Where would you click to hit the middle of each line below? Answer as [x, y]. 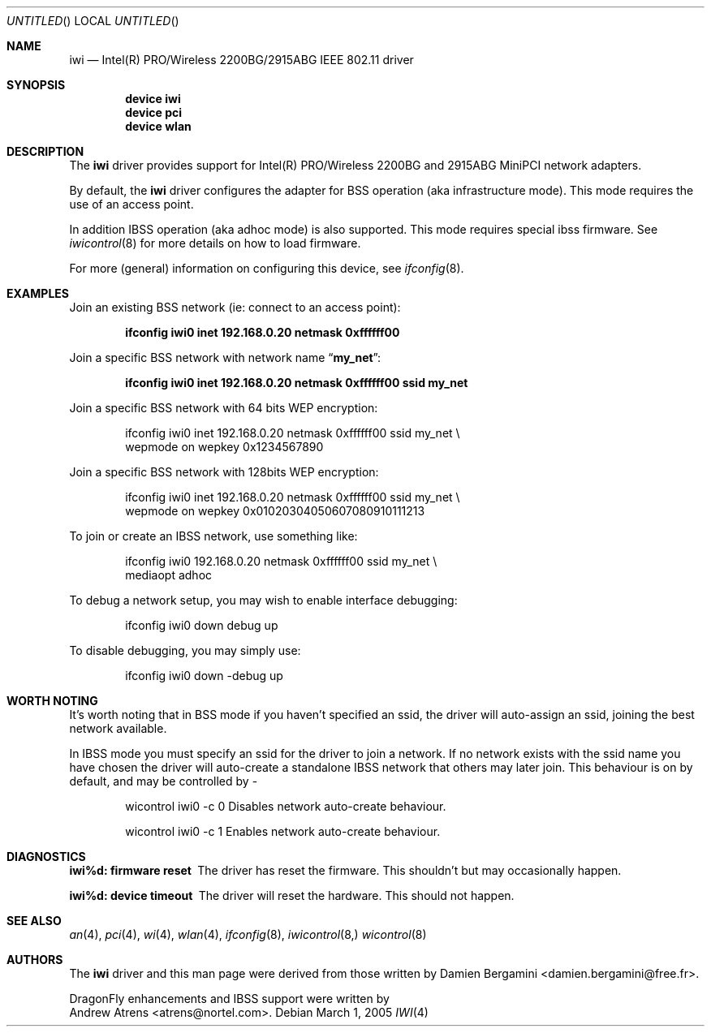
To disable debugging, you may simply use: [185, 650]
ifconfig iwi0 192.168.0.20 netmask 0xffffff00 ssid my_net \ [281, 561]
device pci [154, 112]
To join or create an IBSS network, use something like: [213, 536]
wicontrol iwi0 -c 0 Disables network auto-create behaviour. [286, 806]
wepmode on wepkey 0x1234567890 [224, 447]
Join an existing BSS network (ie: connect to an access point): [235, 307]
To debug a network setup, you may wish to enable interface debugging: [263, 600]
